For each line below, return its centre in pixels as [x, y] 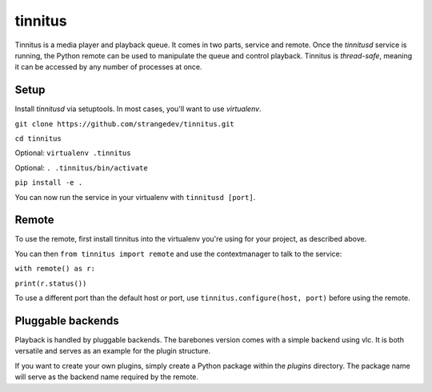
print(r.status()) [51, 283]
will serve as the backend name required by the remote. [107, 377]
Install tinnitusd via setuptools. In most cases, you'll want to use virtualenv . [138, 109]
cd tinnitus [38, 139]
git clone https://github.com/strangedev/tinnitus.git [125, 124]
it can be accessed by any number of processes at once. [109, 67]
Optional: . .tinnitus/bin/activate [81, 167]
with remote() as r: [55, 269]
